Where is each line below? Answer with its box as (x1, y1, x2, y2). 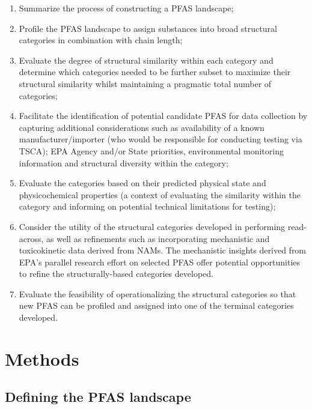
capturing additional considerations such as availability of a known (19, 121, 265, 133)
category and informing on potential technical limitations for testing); (19, 200, 276, 213)
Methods (5, 346, 79, 371)
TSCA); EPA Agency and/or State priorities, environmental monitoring (19, 144, 284, 157)
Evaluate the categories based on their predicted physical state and (19, 177, 266, 189)
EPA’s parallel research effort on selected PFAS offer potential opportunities (19, 255, 301, 268)
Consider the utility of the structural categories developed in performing (19, 220, 286, 232)
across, (19, 232, 44, 244)
